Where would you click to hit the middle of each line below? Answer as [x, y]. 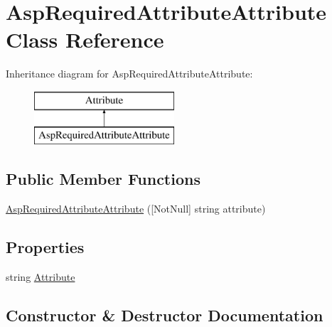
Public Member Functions [103, 179]
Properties [45, 247]
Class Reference [85, 39]
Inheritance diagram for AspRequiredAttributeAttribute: [129, 74]
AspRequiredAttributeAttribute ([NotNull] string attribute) [136, 209]
